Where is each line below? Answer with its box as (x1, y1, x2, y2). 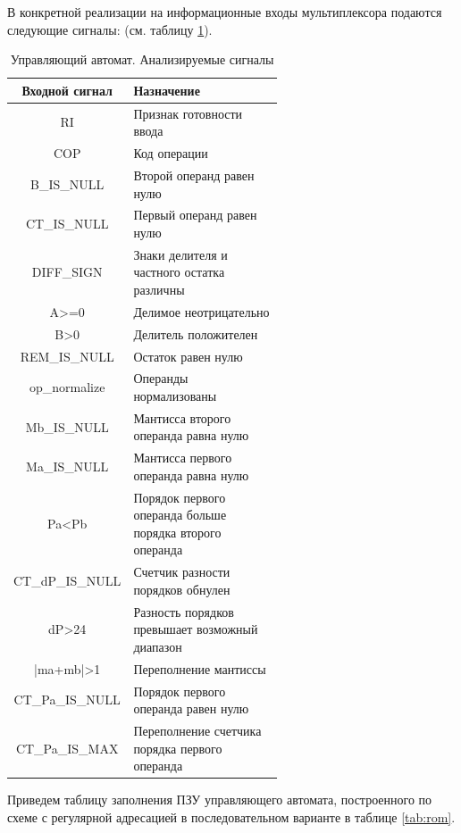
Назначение (133, 80, 200, 99)
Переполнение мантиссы (133, 659, 266, 678)
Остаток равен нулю (133, 346, 243, 365)
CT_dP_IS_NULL (13, 571, 122, 590)
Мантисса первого (133, 448, 232, 467)
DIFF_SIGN (31, 262, 103, 281)
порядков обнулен (133, 579, 230, 598)
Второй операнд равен (133, 165, 255, 184)
